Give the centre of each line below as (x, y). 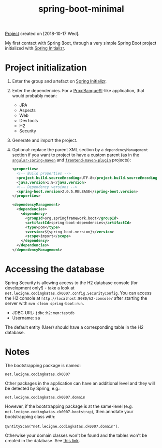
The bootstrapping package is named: (43, 365)
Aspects (28, 111)
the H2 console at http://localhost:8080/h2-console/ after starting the (76, 298)
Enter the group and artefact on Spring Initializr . (59, 81)
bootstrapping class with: (30, 416)
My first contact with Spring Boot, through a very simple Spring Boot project (81, 43)
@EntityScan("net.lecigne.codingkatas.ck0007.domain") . (62, 426)
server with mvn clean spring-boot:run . (44, 303)
